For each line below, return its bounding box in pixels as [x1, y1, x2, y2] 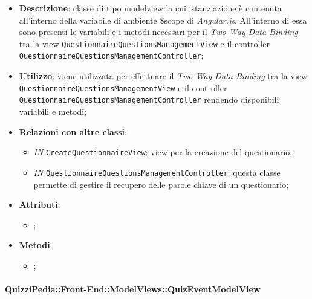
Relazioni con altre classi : [19, 125, 127, 138]
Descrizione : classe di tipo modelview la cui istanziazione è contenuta [19, 2, 282, 14]
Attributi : [19, 198, 60, 211]
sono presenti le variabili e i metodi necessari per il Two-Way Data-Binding [19, 25, 298, 38]
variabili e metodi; [19, 105, 87, 117]
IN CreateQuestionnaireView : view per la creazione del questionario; [33, 146, 293, 158]
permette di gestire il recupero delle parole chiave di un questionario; [33, 178, 289, 190]
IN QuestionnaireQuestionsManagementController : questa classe [33, 166, 281, 178]
